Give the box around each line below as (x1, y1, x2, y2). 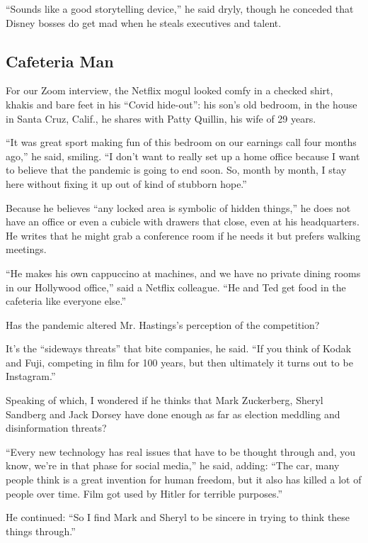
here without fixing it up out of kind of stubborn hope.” (6, 176, 247, 191)
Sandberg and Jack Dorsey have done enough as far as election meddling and (6, 406, 340, 421)
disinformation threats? (6, 420, 107, 435)
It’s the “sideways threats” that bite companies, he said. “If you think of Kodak (6, 341, 352, 356)
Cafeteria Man (6, 50, 114, 72)
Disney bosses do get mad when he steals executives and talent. (6, 15, 282, 30)
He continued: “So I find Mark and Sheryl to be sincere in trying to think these (6, 510, 350, 525)
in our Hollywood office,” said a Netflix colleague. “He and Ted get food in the (6, 279, 346, 294)
